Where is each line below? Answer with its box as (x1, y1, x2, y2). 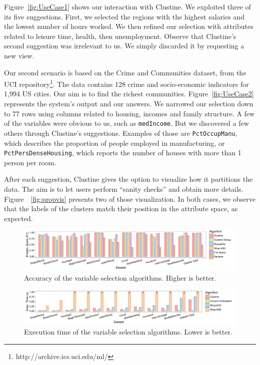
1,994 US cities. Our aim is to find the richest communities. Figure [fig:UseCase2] (4, 88, 254, 99)
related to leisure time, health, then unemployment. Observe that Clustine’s (4, 30, 236, 41)
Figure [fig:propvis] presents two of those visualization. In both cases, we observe (4, 193, 256, 204)
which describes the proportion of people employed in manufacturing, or (4, 137, 225, 148)
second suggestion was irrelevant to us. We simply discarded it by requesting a (4, 40, 244, 51)
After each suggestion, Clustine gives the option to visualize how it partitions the (4, 174, 253, 184)
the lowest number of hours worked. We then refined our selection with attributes (4, 21, 253, 31)
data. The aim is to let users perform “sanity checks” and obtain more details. (4, 183, 243, 194)
